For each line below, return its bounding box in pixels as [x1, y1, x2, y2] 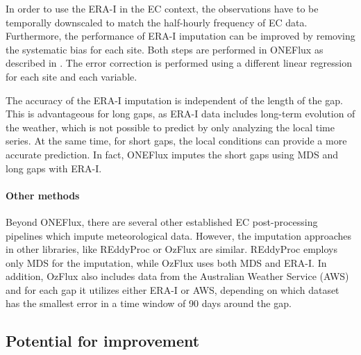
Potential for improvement [6, 330, 200, 352]
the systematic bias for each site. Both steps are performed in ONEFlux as [6, 42, 324, 56]
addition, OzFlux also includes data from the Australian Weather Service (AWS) [6, 269, 349, 283]
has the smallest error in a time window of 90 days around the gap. [6, 296, 292, 311]
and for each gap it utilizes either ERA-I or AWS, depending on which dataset [6, 282, 339, 297]
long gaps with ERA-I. [6, 160, 102, 175]
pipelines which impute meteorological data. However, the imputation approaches [6, 228, 352, 242]
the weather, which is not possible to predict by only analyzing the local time [6, 119, 335, 134]
